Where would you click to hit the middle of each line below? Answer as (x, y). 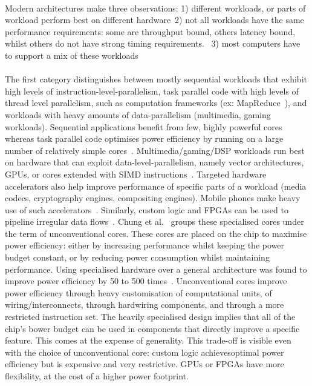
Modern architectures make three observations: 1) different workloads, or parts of (155, 8)
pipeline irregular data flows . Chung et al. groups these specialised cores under (154, 221)
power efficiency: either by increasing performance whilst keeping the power (145, 245)
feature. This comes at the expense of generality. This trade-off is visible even (148, 340)
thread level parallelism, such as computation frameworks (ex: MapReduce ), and (156, 103)
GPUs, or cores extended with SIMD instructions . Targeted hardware (136, 174)
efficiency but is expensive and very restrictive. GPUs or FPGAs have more (145, 364)
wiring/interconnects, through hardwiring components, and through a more (145, 304)
